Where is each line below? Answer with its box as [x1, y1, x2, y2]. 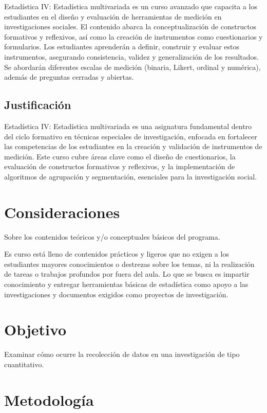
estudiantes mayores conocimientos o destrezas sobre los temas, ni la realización [4, 258, 255, 269]
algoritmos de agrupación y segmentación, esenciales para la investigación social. [4, 171, 257, 182]
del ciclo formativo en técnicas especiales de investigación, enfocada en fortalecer [4, 131, 257, 141]
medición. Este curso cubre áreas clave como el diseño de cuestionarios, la [4, 151, 236, 161]
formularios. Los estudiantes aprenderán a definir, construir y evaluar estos [4, 41, 240, 52]
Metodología [4, 389, 94, 410]
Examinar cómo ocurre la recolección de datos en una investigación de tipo [4, 349, 240, 360]
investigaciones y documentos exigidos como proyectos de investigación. [4, 289, 228, 299]
